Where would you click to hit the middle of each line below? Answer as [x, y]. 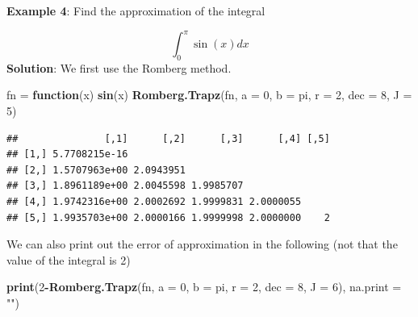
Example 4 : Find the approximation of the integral [136, 10]
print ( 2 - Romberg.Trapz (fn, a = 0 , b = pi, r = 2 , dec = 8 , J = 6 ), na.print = [204, 287]
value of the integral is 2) [69, 259]
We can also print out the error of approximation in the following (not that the [202, 244]
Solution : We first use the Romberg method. [119, 67]
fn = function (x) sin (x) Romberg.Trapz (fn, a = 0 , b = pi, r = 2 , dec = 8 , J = [209, 95]
